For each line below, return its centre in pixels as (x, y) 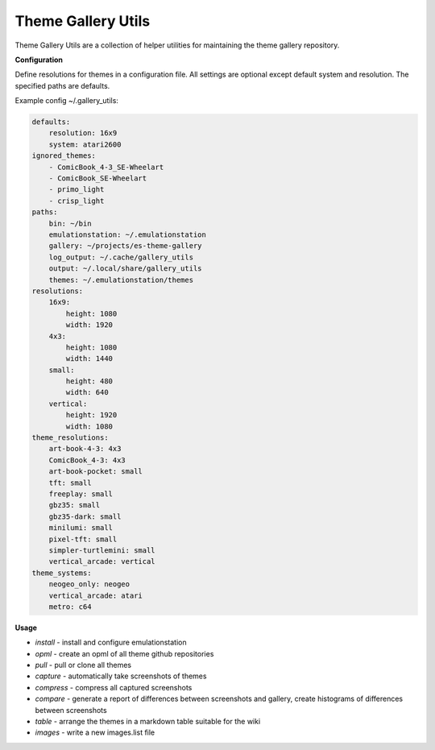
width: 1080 (89, 426)
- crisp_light (77, 201)
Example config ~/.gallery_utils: (66, 101)
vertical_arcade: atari (95, 595)
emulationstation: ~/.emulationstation (128, 235)
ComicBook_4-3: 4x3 (87, 460)
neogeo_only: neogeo (89, 584)
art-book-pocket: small (95, 472)
